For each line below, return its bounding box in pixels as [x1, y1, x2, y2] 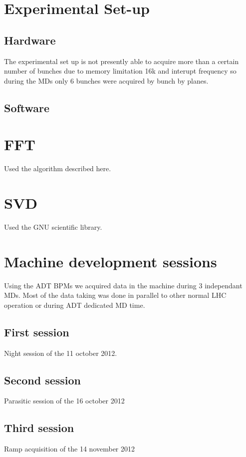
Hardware [4, 32, 56, 48]
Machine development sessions [4, 251, 217, 271]
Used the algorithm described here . [4, 163, 111, 174]
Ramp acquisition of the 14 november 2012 [4, 443, 135, 454]
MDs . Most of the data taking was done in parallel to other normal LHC [4, 290, 227, 300]
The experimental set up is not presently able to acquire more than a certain [4, 56, 239, 66]
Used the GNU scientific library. [4, 221, 102, 232]
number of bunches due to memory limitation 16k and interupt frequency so [4, 66, 237, 76]
